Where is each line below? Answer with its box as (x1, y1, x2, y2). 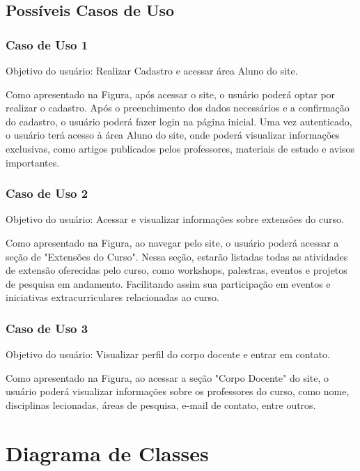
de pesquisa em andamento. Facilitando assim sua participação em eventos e (6, 276, 331, 291)
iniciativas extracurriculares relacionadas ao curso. (6, 290, 219, 304)
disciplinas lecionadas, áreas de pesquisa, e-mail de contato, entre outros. (6, 397, 316, 412)
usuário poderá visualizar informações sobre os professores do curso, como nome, (6, 384, 350, 399)
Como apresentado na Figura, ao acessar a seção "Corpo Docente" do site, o (6, 370, 329, 385)
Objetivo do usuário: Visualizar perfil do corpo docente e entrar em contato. (6, 347, 330, 362)
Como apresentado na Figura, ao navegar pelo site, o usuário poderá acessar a (6, 235, 339, 249)
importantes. (6, 155, 60, 169)
